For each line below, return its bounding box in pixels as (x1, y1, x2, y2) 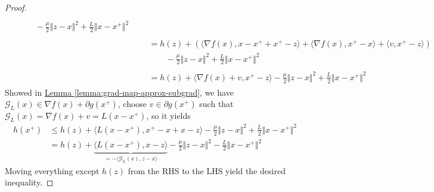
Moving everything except (5, 164, 100, 177)
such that (199, 97, 234, 110)
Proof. (5, 1, 27, 13)
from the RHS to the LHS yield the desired (128, 164, 286, 177)
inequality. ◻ (5, 176, 54, 188)
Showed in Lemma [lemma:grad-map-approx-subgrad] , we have (5, 86, 234, 98)
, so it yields (146, 109, 191, 122)
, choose (117, 97, 147, 110)
